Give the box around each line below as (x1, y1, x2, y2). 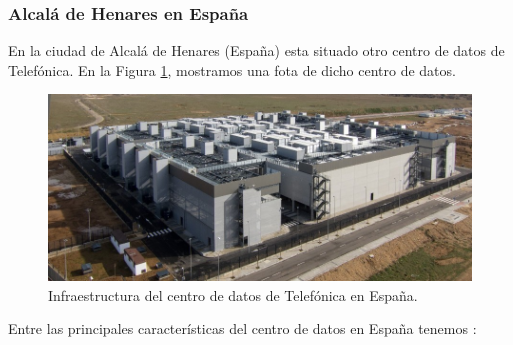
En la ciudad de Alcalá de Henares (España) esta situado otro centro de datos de (8, 40, 505, 61)
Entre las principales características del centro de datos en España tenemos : (8, 318, 477, 339)
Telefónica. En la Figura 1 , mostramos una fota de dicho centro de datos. (8, 59, 456, 80)
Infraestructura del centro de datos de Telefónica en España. (48, 284, 418, 305)
